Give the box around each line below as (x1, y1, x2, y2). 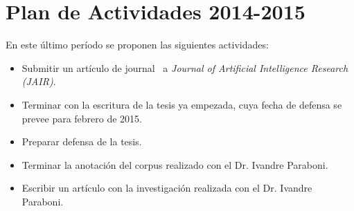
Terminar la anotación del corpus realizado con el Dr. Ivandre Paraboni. (21, 157, 328, 172)
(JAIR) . (21, 74, 56, 89)
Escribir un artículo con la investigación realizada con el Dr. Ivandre (21, 181, 312, 195)
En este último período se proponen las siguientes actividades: (6, 37, 269, 52)
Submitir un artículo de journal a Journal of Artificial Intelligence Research (21, 60, 348, 75)
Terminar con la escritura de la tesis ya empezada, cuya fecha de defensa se (21, 97, 342, 111)
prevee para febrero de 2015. (21, 111, 143, 125)
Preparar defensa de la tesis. (21, 134, 142, 149)
